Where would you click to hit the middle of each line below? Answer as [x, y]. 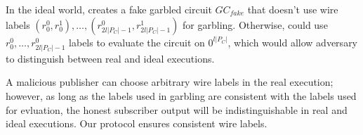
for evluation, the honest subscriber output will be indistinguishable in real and [177, 109]
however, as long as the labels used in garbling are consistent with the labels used [181, 95]
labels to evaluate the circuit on [137, 42]
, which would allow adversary [293, 42]
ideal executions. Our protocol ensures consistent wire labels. [137, 123]
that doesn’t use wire [293, 9]
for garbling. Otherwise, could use [255, 24]
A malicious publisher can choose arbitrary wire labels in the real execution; [170, 82]
